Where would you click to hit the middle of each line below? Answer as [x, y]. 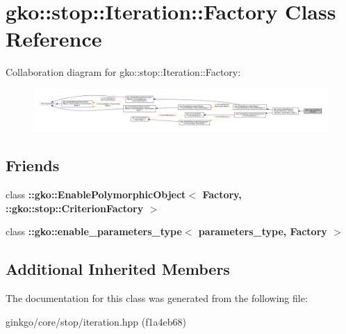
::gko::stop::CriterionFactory [75, 208]
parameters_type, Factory [263, 231]
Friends [33, 165]
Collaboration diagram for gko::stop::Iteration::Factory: [123, 72]
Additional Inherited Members [118, 269]
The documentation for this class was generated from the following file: [157, 297]
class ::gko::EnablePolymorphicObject [96, 194]
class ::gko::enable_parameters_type [94, 231]
